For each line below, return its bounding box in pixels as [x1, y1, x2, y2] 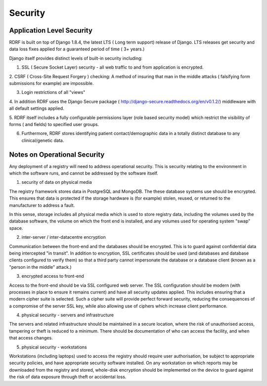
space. [9, 225, 23, 231]
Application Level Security [9, 26, 92, 35]
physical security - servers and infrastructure [21, 312, 114, 318]
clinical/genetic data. [21, 137, 64, 143]
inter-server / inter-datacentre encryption [21, 234, 106, 240]
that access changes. [9, 335, 53, 341]
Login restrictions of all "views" [21, 89, 86, 95]
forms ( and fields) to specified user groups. [9, 121, 99, 127]
